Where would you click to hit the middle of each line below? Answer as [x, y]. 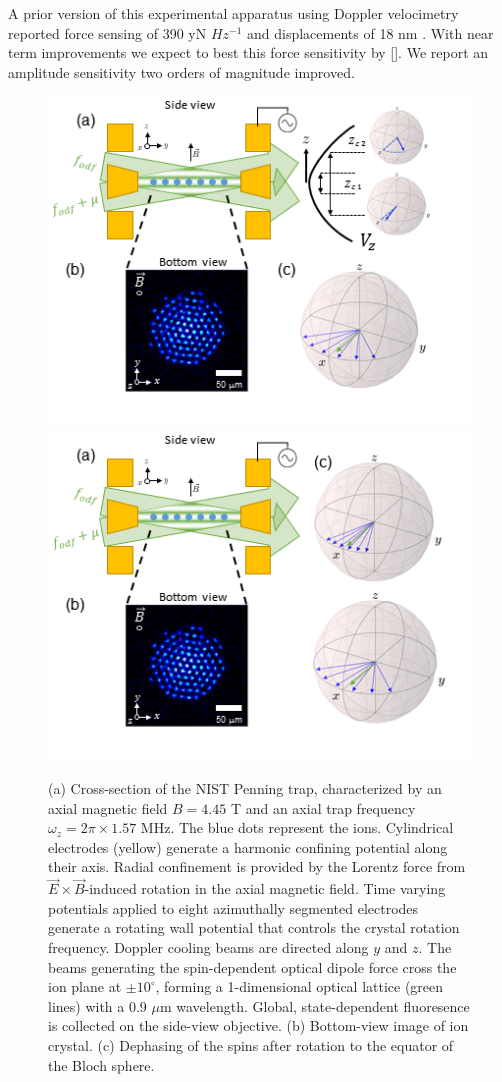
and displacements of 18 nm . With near [370, 32]
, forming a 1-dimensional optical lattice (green [299, 986]
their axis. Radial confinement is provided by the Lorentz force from [257, 866]
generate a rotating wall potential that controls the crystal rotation [254, 927]
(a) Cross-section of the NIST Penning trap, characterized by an [245, 788]
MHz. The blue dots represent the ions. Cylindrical [297, 827]
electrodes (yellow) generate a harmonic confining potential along [248, 846]
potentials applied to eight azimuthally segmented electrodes [233, 907]
